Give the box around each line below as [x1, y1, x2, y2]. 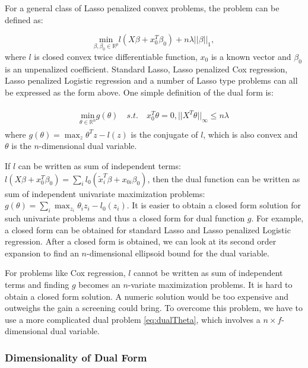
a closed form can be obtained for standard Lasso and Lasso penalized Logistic [5, 223, 291, 236]
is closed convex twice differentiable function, [34, 50, 198, 62]
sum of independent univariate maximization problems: [5, 187, 205, 199]
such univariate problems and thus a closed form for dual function [5, 212, 245, 224]
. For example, [251, 212, 304, 224]
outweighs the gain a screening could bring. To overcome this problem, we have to [5, 302, 303, 314]
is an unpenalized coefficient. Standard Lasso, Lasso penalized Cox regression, [5, 62, 288, 75]
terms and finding [5, 278, 69, 290]
